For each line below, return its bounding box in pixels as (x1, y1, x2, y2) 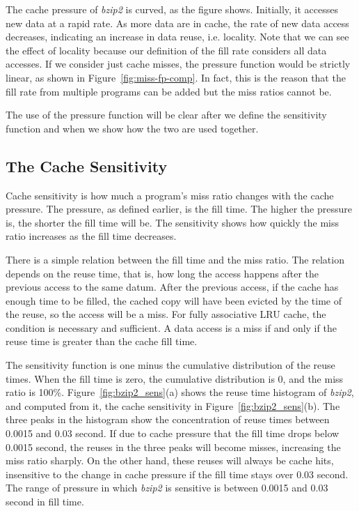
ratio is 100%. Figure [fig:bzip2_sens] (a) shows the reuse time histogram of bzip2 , (6, 385, 354, 399)
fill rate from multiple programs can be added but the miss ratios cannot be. (6, 84, 332, 98)
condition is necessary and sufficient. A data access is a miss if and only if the (6, 320, 337, 335)
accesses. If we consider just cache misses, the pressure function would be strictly (6, 56, 351, 71)
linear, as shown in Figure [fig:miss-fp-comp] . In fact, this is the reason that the (6, 70, 346, 84)
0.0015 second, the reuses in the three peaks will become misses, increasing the (6, 439, 341, 454)
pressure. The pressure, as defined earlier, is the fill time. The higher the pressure (6, 201, 352, 216)
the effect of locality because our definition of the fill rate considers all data (6, 43, 327, 57)
